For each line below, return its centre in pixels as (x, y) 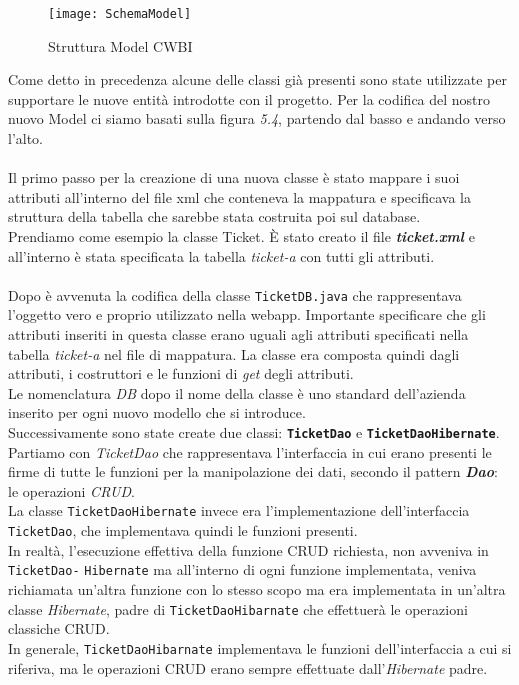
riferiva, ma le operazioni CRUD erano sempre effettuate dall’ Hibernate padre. (248, 667)
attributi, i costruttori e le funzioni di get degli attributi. (181, 373)
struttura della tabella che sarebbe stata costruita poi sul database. (214, 216)
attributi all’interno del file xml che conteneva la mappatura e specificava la (239, 196)
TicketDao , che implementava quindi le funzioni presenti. (183, 530)
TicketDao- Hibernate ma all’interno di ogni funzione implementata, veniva (242, 569)
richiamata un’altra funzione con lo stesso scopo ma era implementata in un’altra (257, 589)
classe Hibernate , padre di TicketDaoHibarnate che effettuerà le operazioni (238, 608)
